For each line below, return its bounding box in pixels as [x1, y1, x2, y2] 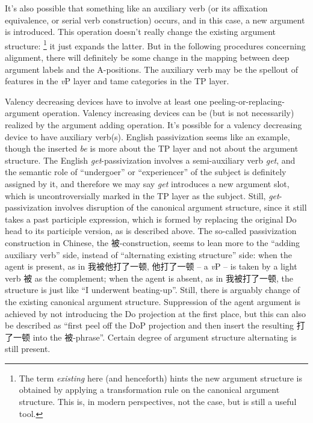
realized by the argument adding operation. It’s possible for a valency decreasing [5, 119, 302, 131]
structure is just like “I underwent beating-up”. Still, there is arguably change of [5, 283, 300, 296]
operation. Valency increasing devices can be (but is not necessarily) [42, 107, 294, 119]
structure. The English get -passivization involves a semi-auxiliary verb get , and [5, 153, 296, 166]
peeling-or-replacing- [209, 94, 285, 107]
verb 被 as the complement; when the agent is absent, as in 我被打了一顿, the [5, 271, 294, 284]
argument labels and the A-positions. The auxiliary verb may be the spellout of [5, 63, 298, 75]
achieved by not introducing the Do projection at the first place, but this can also [5, 307, 306, 320]
